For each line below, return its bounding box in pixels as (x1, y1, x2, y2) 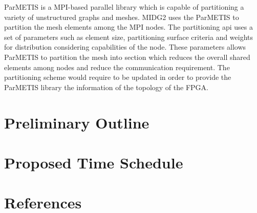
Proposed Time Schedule (4, 152, 183, 173)
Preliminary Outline (4, 112, 149, 133)
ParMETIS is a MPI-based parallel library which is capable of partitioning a (4, 2, 244, 12)
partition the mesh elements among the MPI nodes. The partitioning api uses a (4, 22, 253, 32)
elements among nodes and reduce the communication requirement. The (4, 61, 230, 72)
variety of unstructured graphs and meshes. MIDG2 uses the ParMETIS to (4, 11, 239, 22)
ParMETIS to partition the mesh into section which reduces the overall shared (4, 51, 250, 62)
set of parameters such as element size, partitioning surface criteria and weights (4, 31, 253, 42)
